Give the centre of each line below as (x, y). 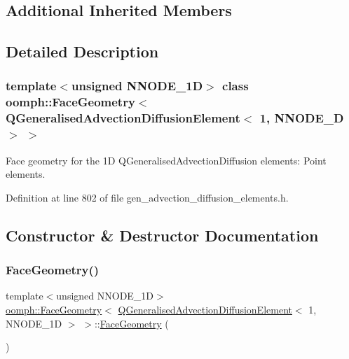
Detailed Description (82, 51)
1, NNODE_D (302, 118)
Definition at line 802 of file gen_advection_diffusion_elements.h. (147, 197)
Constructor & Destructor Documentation (162, 235)
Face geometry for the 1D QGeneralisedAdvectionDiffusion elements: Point (166, 160)
